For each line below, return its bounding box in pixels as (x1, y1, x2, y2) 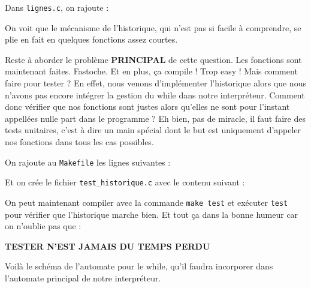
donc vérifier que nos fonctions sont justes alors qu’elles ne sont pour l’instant (5, 100, 290, 113)
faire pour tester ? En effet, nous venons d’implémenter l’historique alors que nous (5, 77, 306, 89)
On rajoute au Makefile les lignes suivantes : (5, 155, 171, 168)
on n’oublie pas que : (5, 220, 81, 232)
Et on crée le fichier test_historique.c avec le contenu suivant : (5, 176, 245, 188)
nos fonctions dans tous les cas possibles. (5, 136, 154, 148)
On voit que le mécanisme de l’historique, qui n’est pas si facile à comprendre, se (5, 21, 301, 34)
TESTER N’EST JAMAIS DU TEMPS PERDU (5, 239, 210, 252)
